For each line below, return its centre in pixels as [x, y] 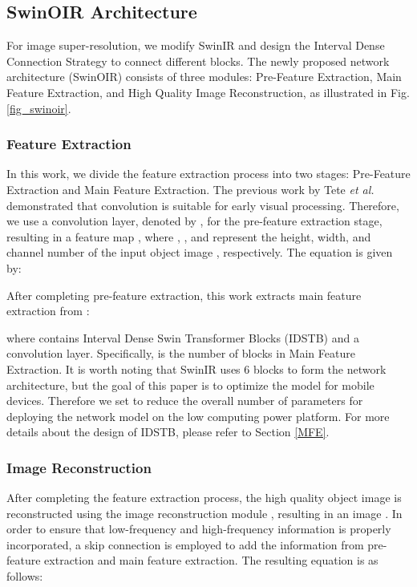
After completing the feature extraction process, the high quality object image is [204, 498]
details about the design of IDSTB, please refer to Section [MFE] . [168, 432]
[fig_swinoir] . [39, 108]
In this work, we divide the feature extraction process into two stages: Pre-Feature [208, 174]
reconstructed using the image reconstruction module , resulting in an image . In [204, 513]
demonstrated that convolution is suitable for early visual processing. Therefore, [203, 205]
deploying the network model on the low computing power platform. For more [198, 416]
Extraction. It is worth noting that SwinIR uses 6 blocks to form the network [196, 368]
